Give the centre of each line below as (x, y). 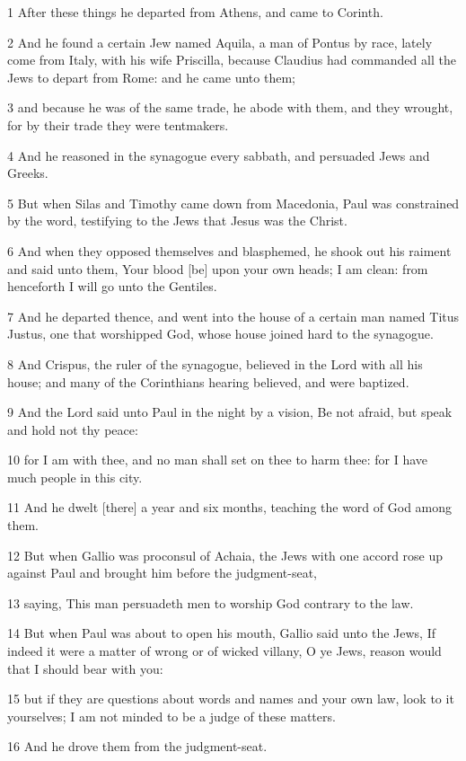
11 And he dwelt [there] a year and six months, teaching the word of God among (230, 507)
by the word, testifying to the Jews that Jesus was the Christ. (177, 221)
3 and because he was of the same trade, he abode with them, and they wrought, (230, 107)
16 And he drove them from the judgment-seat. (137, 746)
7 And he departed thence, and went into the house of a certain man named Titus (233, 316)
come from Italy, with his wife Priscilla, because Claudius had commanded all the (232, 60)
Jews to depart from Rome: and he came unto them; (151, 77)
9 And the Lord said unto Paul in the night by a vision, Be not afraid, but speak (230, 412)
